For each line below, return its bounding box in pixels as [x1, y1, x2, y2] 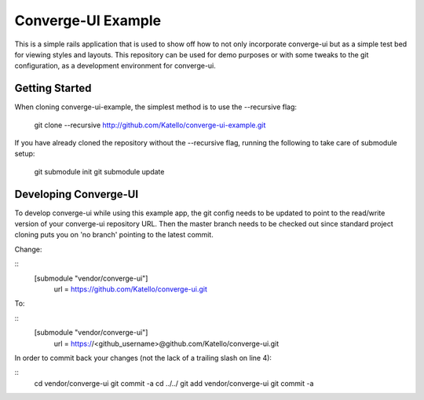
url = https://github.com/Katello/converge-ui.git [53, 284, 208, 294]
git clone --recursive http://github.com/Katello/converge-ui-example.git [34, 120, 266, 130]
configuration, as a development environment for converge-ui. [14, 61, 216, 71]
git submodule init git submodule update [34, 167, 165, 176]
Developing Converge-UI [14, 187, 139, 200]
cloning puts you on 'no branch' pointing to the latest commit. [14, 230, 214, 240]
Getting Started [14, 82, 92, 95]
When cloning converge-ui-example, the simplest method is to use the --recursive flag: [14, 102, 298, 112]
